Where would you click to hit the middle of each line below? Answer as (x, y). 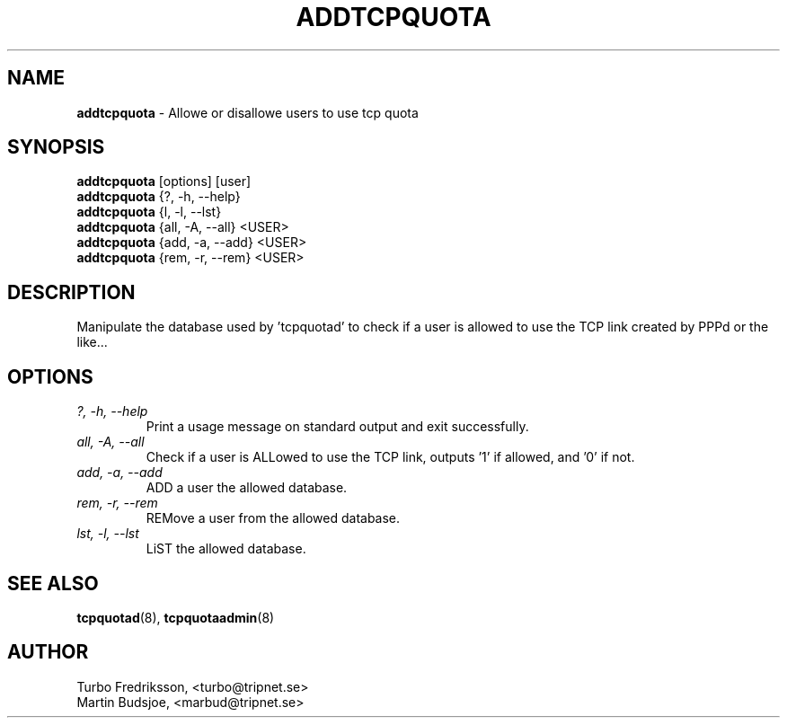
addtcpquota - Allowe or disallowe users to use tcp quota (248, 112)
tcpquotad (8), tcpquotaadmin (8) (176, 617)
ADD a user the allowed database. (247, 488)
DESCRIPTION (71, 292)
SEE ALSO (53, 583)
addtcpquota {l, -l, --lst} (149, 212)
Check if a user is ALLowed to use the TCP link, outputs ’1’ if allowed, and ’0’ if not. (390, 457)
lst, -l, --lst (108, 534)
